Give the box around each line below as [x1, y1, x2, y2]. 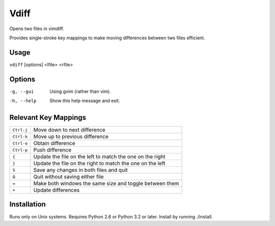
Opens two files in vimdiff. [9, 26, 64, 32]
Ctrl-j [12, 127, 28, 133]
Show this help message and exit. [49, 97, 120, 104]
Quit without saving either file [33, 173, 104, 181]
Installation [9, 200, 46, 209]
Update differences [33, 187, 80, 194]
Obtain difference [33, 140, 76, 147]
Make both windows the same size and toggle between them [33, 180, 179, 187]
